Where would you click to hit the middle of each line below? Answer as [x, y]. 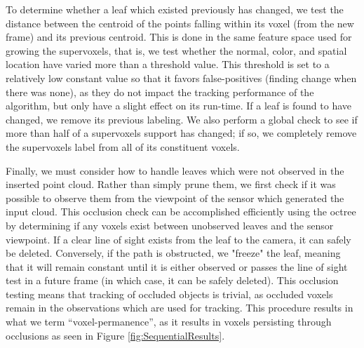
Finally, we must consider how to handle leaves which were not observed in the [175, 170]
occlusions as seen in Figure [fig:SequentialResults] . [115, 335]
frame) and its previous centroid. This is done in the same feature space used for [179, 37]
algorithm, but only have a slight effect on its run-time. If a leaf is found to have [179, 106]
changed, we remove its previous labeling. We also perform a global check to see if [182, 119]
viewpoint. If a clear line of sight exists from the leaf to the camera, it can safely [178, 239]
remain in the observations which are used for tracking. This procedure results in [180, 308]
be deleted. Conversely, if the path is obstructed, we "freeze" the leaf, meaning [173, 253]
